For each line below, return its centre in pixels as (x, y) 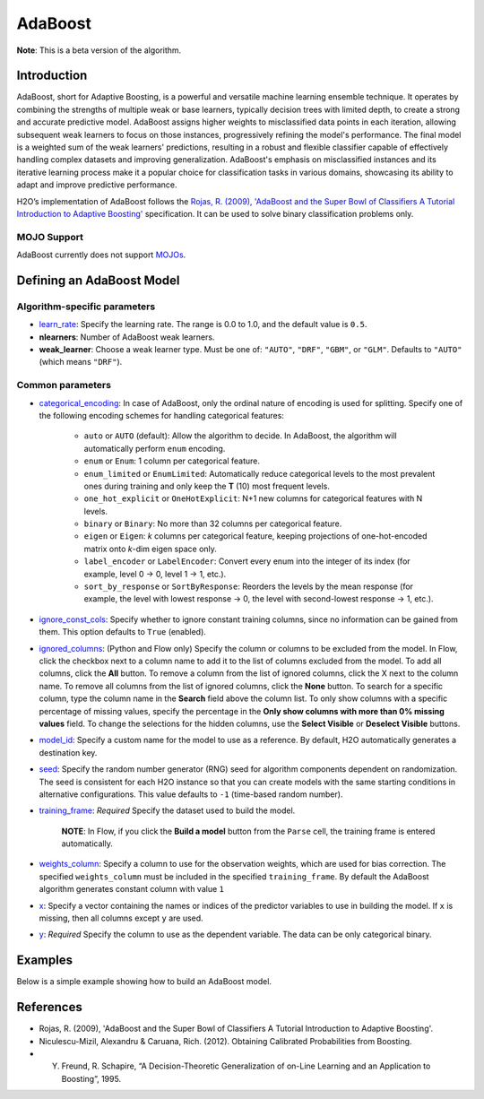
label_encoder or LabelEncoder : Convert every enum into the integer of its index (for (247, 561)
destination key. (68, 752)
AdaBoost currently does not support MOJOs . (101, 255)
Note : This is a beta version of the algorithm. (99, 50)
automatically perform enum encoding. (155, 448)
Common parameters (64, 385)
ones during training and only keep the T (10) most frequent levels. (207, 486)
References (49, 1007)
